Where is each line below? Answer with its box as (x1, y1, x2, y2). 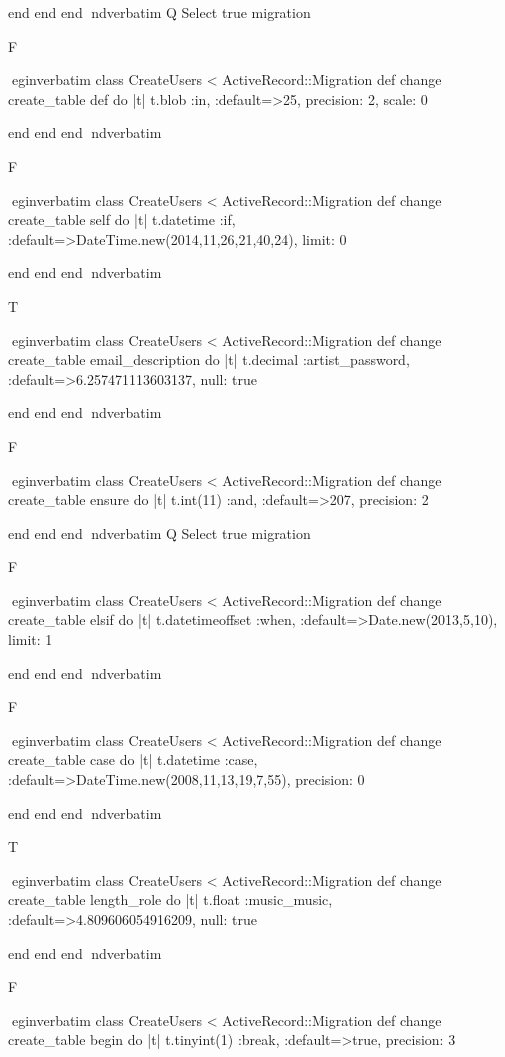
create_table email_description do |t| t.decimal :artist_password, (8, 349, 410, 370)
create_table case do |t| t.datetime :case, (8, 749, 258, 770)
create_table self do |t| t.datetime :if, (8, 209, 236, 230)
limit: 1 (8, 629, 53, 650)
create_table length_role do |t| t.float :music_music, (8, 889, 333, 910)
